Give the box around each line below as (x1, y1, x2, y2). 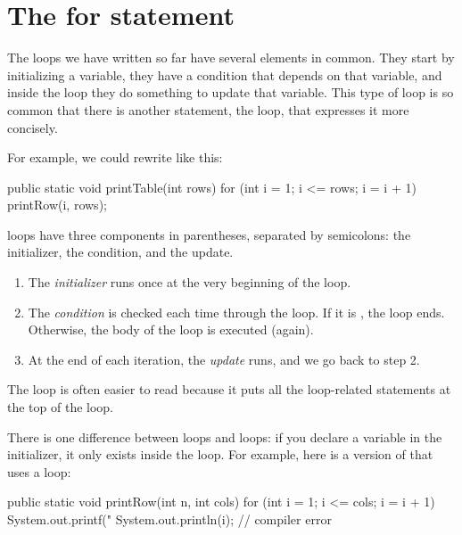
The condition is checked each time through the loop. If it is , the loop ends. (28, 302, 445, 321)
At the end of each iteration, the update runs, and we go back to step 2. (28, 350, 420, 368)
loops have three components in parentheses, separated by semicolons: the (7, 225, 411, 243)
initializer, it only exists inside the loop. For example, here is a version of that (7, 445, 433, 464)
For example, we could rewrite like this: (7, 148, 223, 167)
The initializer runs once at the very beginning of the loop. (28, 273, 351, 292)
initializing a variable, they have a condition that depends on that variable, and (7, 65, 442, 84)
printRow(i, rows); (7, 195, 107, 214)
